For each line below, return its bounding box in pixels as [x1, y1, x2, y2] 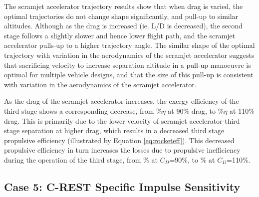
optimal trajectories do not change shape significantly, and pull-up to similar [4, 10, 239, 21]
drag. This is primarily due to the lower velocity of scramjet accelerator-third [4, 115, 240, 126]
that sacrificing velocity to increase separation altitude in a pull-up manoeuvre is [4, 59, 251, 70]
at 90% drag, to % [168, 105, 224, 116]
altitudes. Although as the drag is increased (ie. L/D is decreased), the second [4, 20, 243, 31]
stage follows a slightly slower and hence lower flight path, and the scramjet [4, 30, 236, 40]
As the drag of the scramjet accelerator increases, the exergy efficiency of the [4, 96, 239, 106]
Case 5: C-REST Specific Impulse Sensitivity [4, 179, 241, 194]
